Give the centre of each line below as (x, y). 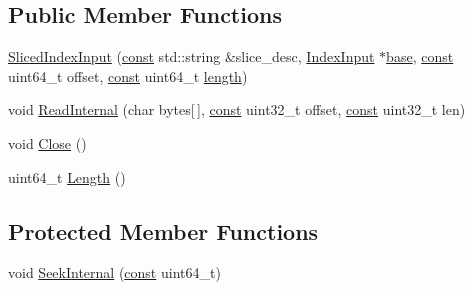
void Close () (47, 142)
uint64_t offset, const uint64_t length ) (128, 75)
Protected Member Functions (163, 230)
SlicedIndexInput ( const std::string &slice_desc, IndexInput (191, 56)
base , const (420, 56)
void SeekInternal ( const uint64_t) (114, 272)
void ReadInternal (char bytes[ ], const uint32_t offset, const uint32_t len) (237, 109)
